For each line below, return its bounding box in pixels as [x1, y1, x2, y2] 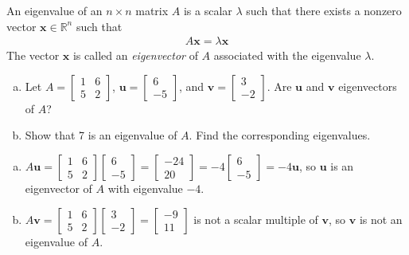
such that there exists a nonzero [246, 2, 402, 18]
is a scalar [183, 2, 232, 18]
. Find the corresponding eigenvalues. [189, 127, 371, 143]
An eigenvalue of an [6, 2, 103, 18]
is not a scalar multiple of [193, 210, 318, 227]
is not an [359, 210, 403, 227]
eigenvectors [338, 77, 397, 94]
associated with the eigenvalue [213, 47, 361, 64]
